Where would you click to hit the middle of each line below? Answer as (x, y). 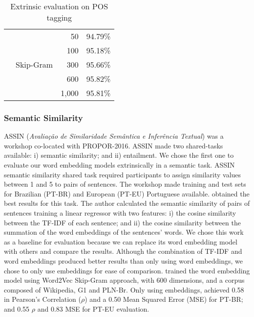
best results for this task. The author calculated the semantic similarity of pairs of (127, 203)
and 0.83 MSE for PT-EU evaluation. (93, 308)
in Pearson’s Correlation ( (42, 299)
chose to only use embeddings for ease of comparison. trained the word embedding (127, 270)
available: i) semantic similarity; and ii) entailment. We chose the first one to (119, 155)
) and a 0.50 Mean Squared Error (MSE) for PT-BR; (164, 299)
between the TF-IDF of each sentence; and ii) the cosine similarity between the (122, 222)
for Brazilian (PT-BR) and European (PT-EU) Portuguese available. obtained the (127, 193)
